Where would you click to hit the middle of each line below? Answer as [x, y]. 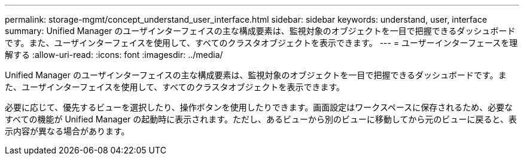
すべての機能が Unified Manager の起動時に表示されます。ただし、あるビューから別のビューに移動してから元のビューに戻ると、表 [261, 119]
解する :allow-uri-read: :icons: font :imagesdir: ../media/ [114, 55]
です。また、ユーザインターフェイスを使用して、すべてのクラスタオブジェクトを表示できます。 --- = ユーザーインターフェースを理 [261, 43]
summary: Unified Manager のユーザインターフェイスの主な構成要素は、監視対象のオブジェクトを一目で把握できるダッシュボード [260, 31]
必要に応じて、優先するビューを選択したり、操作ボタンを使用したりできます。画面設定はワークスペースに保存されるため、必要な [259, 107]
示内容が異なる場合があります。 [67, 131]
